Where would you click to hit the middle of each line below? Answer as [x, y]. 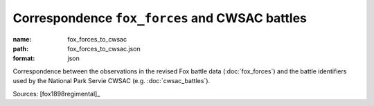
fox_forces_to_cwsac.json [104, 48]
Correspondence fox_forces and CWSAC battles [160, 18]
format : [24, 58]
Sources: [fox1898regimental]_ [56, 94]
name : [22, 39]
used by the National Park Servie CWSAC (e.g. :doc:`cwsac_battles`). [112, 81]
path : [21, 48]
